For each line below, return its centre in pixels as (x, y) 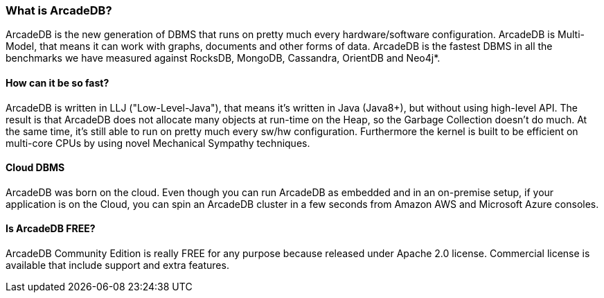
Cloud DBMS (35, 168)
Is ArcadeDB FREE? (51, 229)
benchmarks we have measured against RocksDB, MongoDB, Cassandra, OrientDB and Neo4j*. (223, 58)
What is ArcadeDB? (59, 10)
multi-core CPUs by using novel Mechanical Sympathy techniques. (158, 143)
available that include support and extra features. (117, 265)
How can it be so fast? (57, 82)
